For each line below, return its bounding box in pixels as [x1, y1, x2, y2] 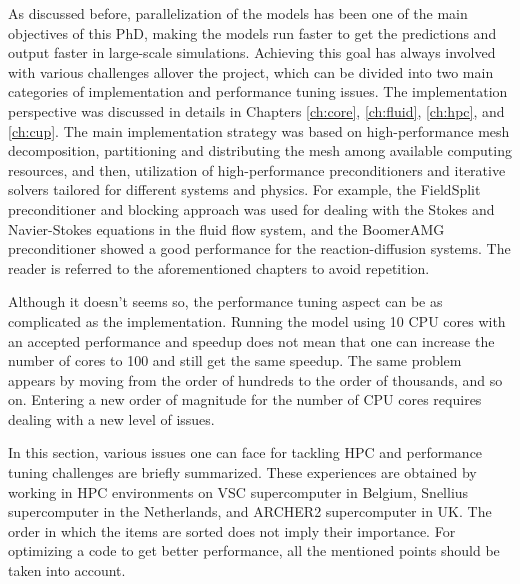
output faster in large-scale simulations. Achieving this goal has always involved [8, 42, 496, 63]
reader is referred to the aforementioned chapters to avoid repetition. [8, 257, 430, 278]
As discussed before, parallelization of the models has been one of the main [8, 3, 468, 23]
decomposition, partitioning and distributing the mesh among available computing [8, 140, 512, 161]
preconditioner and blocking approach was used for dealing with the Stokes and [8, 198, 495, 219]
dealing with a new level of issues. [8, 408, 215, 429]
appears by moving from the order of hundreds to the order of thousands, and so [8, 369, 503, 390]
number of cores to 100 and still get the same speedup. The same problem [8, 350, 462, 371]
